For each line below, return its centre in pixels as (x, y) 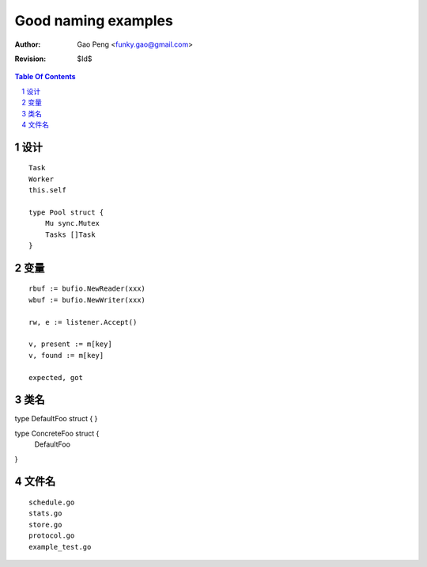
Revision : (30, 59)
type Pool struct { (66, 212)
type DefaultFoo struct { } (56, 419)
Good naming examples (94, 21)
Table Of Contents (45, 77)
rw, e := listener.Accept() (83, 322)
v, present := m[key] (70, 344)
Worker (42, 179)
